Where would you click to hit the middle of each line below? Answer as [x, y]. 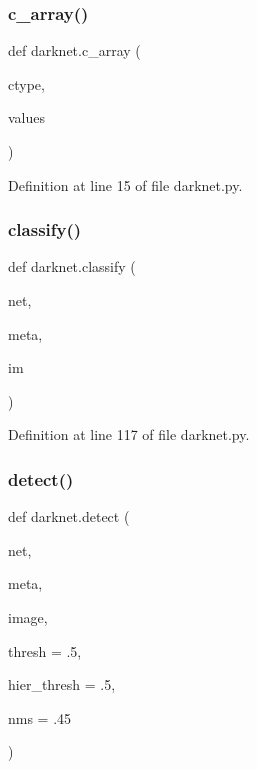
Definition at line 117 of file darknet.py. [129, 434]
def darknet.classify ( [72, 266]
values [27, 117]
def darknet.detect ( [69, 516]
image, [28, 616]
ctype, [26, 83]
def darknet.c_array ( [74, 50]
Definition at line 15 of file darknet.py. [125, 184]
